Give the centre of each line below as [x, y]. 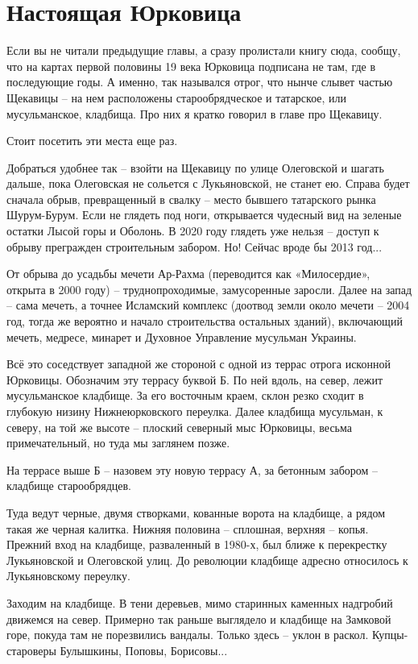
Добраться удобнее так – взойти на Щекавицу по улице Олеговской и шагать [195, 167]
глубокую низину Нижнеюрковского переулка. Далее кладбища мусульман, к [195, 411]
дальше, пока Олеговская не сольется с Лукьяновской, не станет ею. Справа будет [208, 183]
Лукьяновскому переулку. [68, 576]
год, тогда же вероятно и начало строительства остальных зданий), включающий [205, 321]
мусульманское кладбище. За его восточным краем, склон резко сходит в [185, 395]
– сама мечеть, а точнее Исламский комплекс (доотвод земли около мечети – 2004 [208, 305]
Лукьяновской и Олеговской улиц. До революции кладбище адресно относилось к [207, 560]
